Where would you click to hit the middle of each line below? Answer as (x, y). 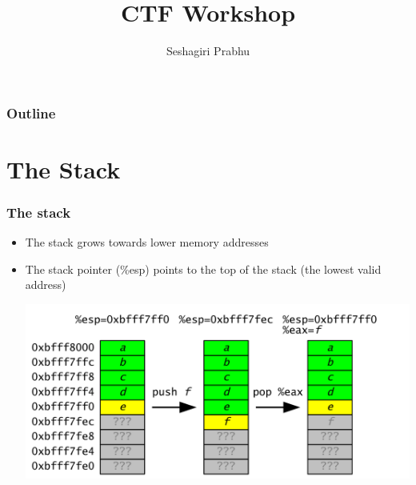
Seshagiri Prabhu (208, 51)
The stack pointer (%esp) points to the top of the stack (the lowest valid (203, 269)
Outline (31, 112)
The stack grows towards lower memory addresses (147, 242)
